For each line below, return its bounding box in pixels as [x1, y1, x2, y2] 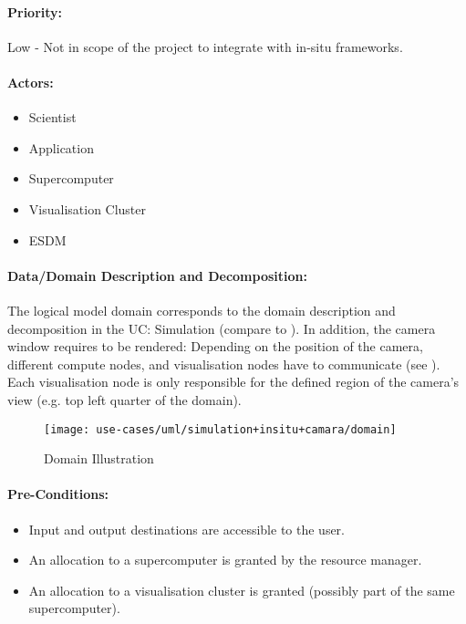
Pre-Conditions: [7, 484, 109, 504]
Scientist [28, 108, 77, 127]
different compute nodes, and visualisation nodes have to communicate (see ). [7, 354, 440, 373]
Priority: [7, 2, 63, 21]
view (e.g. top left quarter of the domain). [7, 390, 242, 409]
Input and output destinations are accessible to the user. [28, 519, 345, 538]
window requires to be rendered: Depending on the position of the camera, [7, 337, 423, 356]
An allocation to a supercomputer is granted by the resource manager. [28, 550, 422, 569]
